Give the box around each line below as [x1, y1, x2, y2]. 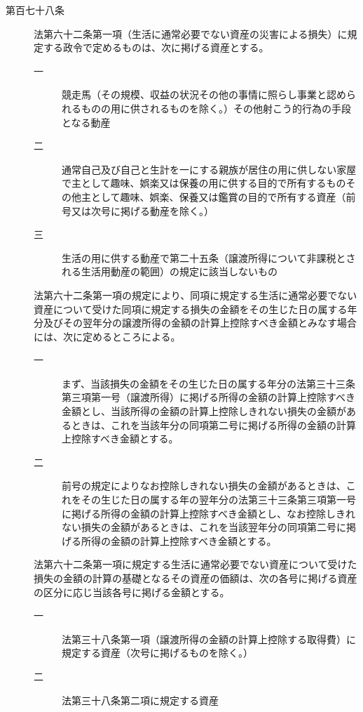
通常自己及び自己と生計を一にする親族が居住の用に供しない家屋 [62, 161, 357, 176]
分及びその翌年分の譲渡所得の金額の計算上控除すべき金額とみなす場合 [34, 315, 357, 330]
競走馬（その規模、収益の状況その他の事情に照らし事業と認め [62, 87, 346, 102]
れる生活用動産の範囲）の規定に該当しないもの [62, 264, 278, 279]
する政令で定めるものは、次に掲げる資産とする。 [43, 40, 269, 55]
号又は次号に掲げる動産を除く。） [62, 203, 214, 218]
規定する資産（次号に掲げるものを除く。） [62, 645, 253, 660]
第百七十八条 [6, 3, 64, 17]
